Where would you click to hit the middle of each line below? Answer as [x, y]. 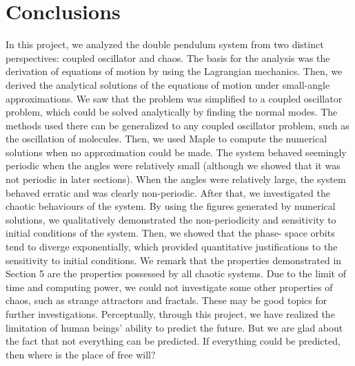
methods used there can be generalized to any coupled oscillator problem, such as [177, 125]
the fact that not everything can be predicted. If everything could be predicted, [173, 341]
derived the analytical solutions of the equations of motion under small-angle [168, 84]
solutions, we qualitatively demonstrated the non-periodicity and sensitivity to [171, 219]
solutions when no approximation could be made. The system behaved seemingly [176, 152]
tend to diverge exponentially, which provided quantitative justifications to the [172, 247]
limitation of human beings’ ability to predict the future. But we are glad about [174, 327]
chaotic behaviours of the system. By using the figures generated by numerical [171, 206]
